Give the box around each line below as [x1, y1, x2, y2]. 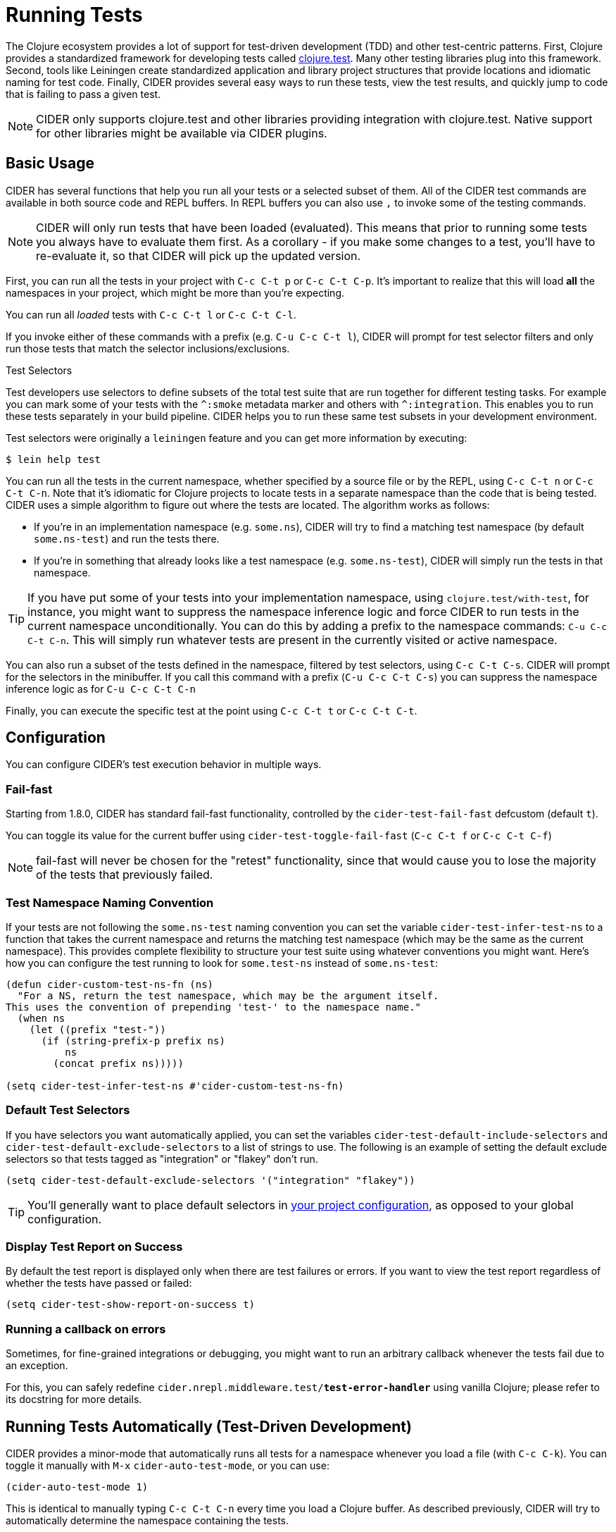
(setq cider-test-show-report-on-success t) [6, 1299, 256, 1311]
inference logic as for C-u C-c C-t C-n [6, 682, 196, 695]
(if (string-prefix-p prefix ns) [41, 1034, 225, 1046]
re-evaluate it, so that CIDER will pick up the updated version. [36, 248, 361, 263]
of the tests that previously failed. [36, 867, 213, 882]
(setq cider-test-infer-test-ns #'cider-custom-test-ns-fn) [6, 1080, 344, 1092]
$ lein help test [6, 453, 101, 465]
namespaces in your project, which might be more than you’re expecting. [6, 286, 345, 299]
